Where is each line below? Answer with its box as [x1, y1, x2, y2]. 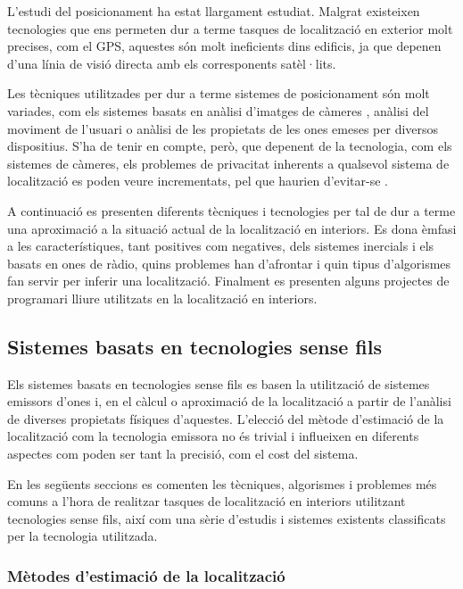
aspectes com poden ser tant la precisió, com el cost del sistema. [7, 444, 359, 463]
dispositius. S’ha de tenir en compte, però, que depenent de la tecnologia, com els [7, 137, 452, 155]
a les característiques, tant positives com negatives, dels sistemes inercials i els [7, 236, 434, 255]
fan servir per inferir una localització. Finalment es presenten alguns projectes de [7, 271, 450, 290]
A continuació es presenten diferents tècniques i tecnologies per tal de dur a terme [7, 201, 456, 220]
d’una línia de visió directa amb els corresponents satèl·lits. [7, 54, 336, 72]
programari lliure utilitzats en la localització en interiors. [7, 288, 318, 307]
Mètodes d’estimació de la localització [7, 564, 285, 586]
